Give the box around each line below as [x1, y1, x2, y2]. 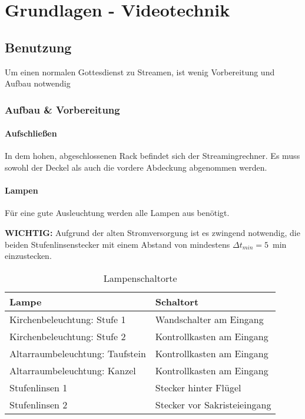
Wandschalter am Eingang [155, 312, 264, 326]
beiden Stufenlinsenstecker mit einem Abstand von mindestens [5, 238, 230, 250]
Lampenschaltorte [103, 271, 177, 285]
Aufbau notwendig [5, 77, 71, 89]
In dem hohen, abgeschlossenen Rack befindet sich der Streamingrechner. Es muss [5, 149, 300, 162]
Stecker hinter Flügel [155, 380, 241, 394]
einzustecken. [5, 250, 52, 262]
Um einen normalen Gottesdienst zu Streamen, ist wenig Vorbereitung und [5, 65, 275, 78]
